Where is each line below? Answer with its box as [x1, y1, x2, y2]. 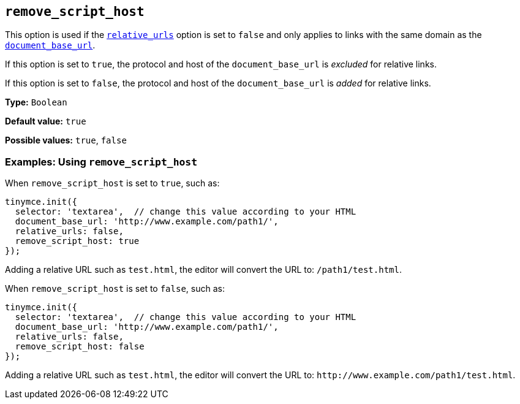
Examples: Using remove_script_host [5, 155, 198, 168]
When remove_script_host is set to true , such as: [5, 178, 220, 189]
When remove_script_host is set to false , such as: [5, 283, 225, 294]
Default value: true [5, 116, 86, 127]
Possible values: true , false [5, 135, 127, 146]
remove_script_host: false [15, 341, 145, 352]
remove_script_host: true [15, 236, 140, 246]
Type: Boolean [5, 97, 67, 108]
